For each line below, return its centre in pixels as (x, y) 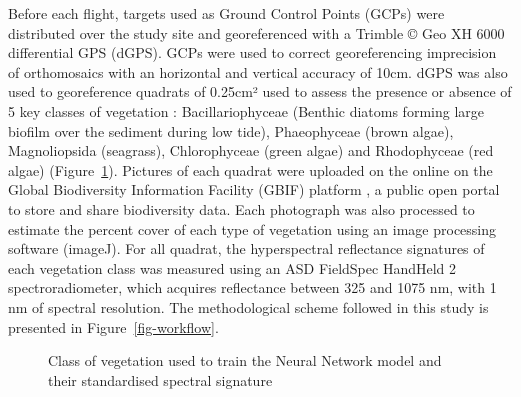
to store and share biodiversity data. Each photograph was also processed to (241, 208)
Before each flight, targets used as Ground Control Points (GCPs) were (226, 13)
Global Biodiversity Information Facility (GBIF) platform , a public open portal (254, 189)
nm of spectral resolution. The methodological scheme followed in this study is (248, 306)
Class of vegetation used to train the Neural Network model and (245, 360)
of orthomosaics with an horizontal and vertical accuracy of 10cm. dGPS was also (258, 71)
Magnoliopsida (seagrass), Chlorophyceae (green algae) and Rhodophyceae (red (251, 150)
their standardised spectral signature (160, 379)
